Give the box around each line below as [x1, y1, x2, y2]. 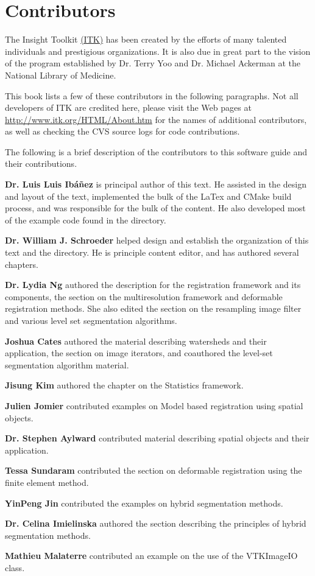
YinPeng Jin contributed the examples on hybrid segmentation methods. [5, 496, 283, 509]
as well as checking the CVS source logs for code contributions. [5, 125, 240, 138]
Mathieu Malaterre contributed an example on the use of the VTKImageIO [5, 549, 298, 562]
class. [5, 561, 25, 574]
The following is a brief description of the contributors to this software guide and [5, 145, 308, 158]
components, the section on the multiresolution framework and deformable [5, 290, 283, 303]
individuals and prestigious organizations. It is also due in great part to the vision [5, 44, 311, 57]
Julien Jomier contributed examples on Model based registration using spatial [5, 399, 303, 412]
